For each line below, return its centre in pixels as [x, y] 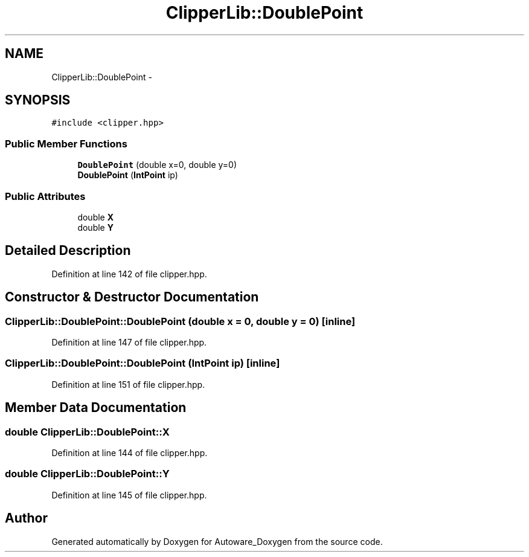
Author [26, 518]
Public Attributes [45, 196]
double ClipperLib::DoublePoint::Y [87, 474]
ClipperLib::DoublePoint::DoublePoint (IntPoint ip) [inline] [143, 363]
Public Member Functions [66, 143]
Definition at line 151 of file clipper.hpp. [128, 384]
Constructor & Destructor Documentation [132, 297]
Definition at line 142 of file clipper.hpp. [129, 274]
